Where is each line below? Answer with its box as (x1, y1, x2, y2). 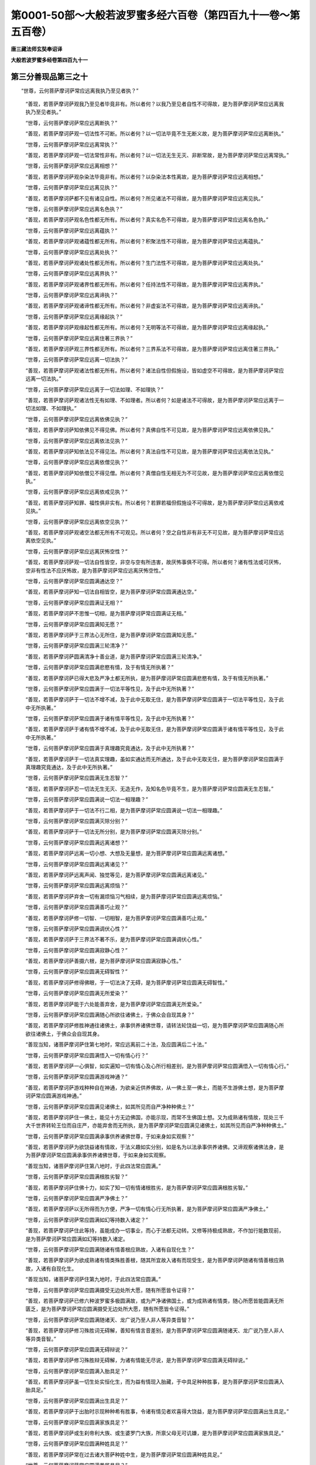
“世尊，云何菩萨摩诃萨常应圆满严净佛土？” (25, 1195, 128, 1202)
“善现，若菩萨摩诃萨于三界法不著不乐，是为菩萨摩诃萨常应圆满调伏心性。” (25, 936, 202, 943)
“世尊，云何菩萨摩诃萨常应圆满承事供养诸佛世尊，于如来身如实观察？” (25, 1133, 194, 1140)
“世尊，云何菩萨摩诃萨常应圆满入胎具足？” (25, 1367, 128, 1374)
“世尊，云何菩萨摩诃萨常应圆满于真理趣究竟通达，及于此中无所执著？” (25, 745, 194, 752)
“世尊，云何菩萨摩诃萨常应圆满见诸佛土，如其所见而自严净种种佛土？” (25, 1103, 194, 1110)
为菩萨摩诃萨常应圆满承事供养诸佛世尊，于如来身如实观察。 (25, 1151, 169, 1159)
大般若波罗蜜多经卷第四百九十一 (11, 56, 88, 63)
